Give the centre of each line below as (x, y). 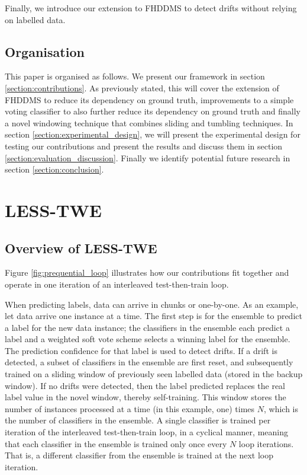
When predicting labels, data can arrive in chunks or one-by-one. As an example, (152, 304)
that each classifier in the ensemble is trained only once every (116, 443)
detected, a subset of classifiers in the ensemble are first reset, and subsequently (149, 362)
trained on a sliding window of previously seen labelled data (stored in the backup (154, 374)
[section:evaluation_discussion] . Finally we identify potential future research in (148, 157)
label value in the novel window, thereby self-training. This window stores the (146, 397)
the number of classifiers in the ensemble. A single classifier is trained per (138, 420)
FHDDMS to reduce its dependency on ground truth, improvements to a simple (149, 99)
